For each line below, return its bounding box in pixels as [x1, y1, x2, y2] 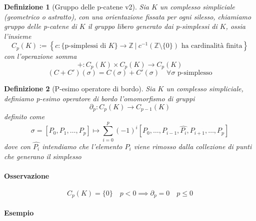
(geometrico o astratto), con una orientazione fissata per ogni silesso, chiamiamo [4, 11, 251, 21]
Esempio [4, 208, 34, 218]
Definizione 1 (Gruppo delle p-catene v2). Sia [4, 1, 149, 11]
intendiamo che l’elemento [42, 141, 122, 151]
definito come [4, 111, 45, 122]
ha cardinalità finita [181, 42, 242, 50]
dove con [4, 141, 30, 151]
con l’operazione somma [4, 51, 77, 61]
